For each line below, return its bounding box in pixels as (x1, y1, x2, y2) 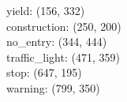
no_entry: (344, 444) (6, 33, 107, 50)
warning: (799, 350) (6, 79, 100, 96)
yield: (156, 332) (6, 2, 85, 18)
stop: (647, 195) (6, 64, 82, 81)
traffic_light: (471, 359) (6, 48, 120, 65)
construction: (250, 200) (6, 17, 121, 34)
